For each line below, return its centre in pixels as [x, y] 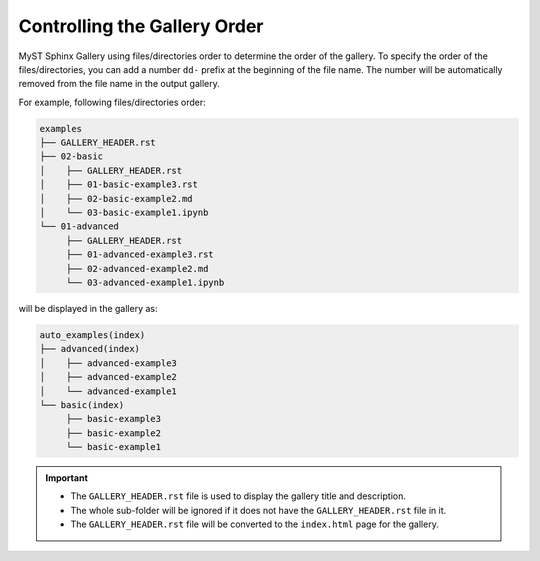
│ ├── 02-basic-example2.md [116, 198]
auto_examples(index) [92, 334]
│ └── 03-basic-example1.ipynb [124, 213]
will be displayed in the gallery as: [88, 308]
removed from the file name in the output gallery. [119, 84]
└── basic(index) [82, 404]
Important [67, 478]
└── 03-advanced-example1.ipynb [145, 282]
